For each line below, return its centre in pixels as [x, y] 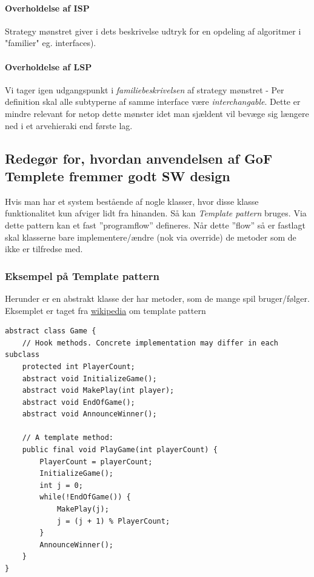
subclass [22, 355]
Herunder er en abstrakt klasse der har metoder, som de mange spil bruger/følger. [157, 298]
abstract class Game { [51, 331]
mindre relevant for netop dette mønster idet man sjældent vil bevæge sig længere [157, 113]
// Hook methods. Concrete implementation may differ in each [150, 343]
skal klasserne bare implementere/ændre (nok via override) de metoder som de [151, 237]
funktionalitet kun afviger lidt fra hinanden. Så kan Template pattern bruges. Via [156, 213]
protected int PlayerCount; [78, 366]
